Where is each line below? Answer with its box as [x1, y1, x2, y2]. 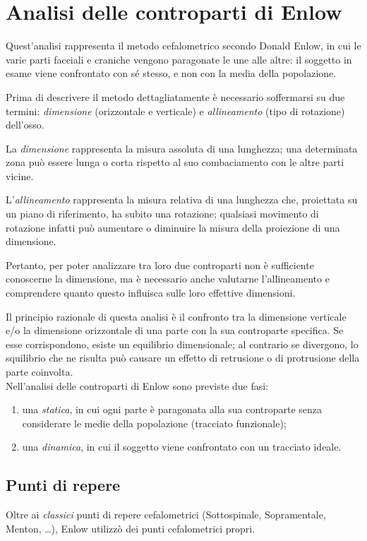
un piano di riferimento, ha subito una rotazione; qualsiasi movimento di [6, 206, 319, 221]
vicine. [6, 168, 34, 183]
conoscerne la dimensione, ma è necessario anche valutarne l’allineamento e [6, 271, 330, 286]
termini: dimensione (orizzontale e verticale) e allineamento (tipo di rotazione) [6, 103, 345, 118]
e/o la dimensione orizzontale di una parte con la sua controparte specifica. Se [6, 323, 344, 338]
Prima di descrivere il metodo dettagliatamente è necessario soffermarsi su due [6, 89, 345, 104]
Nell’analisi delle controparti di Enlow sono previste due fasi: [6, 378, 269, 393]
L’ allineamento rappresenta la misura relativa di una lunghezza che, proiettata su [6, 192, 358, 207]
